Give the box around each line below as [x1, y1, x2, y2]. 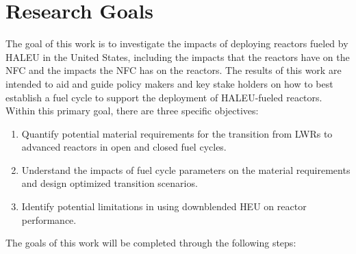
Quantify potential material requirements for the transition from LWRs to [21, 126, 333, 140]
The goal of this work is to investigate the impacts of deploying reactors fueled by [5, 36, 348, 51]
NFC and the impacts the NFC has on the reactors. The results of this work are [5, 63, 342, 77]
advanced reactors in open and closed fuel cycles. [21, 140, 227, 154]
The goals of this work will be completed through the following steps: [5, 236, 296, 250]
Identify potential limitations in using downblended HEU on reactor [21, 199, 307, 214]
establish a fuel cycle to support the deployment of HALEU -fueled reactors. [5, 90, 322, 104]
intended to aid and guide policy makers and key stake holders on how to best [5, 76, 333, 90]
